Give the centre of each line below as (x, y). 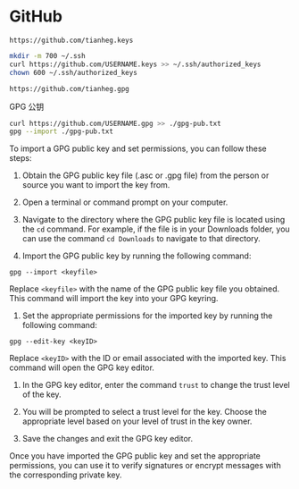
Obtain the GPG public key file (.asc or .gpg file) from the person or (145, 175)
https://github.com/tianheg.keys (71, 40)
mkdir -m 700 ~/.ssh (48, 55)
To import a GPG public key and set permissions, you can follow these (138, 148)
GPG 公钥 (27, 106)
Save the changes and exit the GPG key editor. (108, 439)
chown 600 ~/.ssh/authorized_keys (74, 72)
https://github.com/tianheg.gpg (69, 89)
